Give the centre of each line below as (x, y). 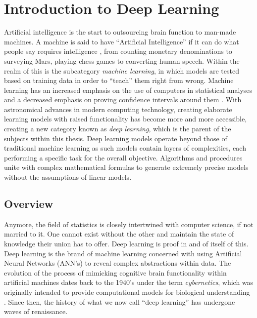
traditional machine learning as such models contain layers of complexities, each (125, 148)
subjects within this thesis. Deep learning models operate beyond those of (116, 138)
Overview (29, 204)
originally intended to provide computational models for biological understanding (127, 292)
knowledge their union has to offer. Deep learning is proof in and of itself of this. (126, 244)
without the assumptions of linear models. (68, 177)
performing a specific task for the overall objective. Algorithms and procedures (123, 157)
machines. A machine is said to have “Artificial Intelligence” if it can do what (122, 41)
